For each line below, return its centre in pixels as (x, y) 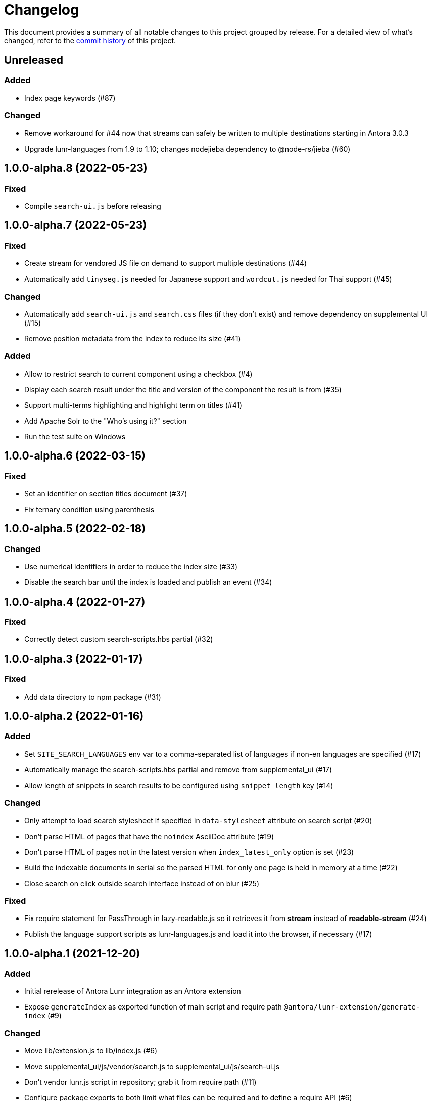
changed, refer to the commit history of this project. (90, 40)
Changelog (42, 10)
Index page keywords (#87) (70, 98)
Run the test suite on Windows (75, 436)
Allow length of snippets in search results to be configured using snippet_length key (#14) (179, 785)
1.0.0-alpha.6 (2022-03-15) (75, 456)
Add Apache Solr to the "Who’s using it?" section (106, 421)
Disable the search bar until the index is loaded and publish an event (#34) (148, 582)
